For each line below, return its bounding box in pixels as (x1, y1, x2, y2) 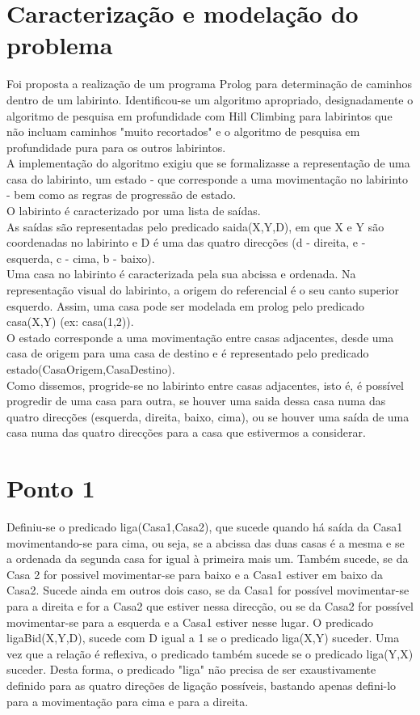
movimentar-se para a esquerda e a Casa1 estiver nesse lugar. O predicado (6, 613, 374, 630)
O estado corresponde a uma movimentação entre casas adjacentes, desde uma (6, 328, 394, 345)
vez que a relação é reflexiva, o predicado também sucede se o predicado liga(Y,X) (6, 645, 414, 662)
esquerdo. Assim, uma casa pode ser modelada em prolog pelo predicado (6, 297, 365, 314)
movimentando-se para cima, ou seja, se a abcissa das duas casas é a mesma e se (6, 534, 405, 551)
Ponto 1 (6, 472, 95, 505)
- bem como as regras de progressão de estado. (6, 186, 236, 203)
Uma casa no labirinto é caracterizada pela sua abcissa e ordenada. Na (6, 265, 356, 282)
